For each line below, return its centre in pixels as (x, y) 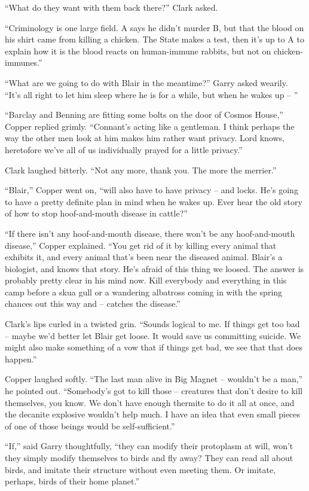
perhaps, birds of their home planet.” (72, 481)
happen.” (21, 359)
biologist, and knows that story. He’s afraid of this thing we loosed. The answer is (154, 268)
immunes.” (24, 62)
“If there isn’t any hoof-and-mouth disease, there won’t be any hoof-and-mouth (150, 233)
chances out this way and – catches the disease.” (93, 304)
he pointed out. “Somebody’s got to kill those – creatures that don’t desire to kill (154, 391)
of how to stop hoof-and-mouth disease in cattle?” (96, 213)
